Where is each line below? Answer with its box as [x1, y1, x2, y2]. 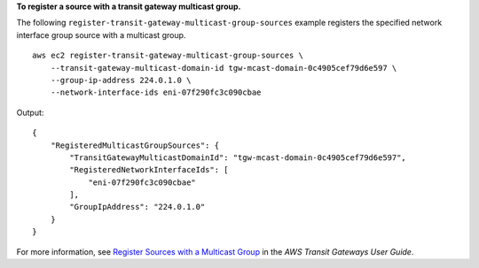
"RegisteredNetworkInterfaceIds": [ [69, 165, 230, 175]
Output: [16, 107, 44, 118]
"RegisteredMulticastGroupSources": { [50, 140, 220, 150]
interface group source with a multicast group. [16, 29, 186, 40]
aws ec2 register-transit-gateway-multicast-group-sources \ [32, 50, 303, 61]
